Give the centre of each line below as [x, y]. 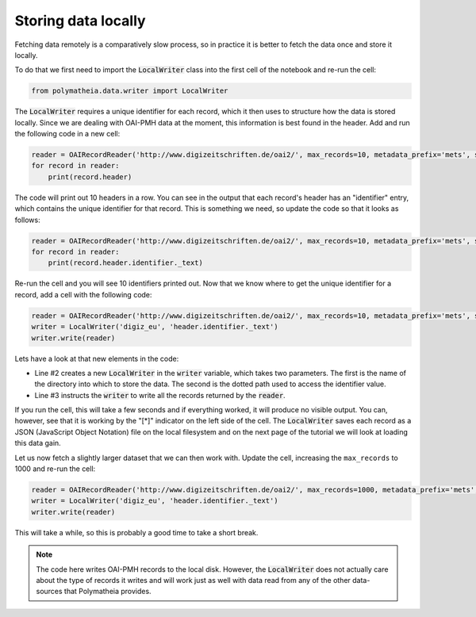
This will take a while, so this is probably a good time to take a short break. [136, 532]
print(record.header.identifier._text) [126, 263]
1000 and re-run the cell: [55, 469]
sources [49, 592]
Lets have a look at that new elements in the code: [97, 358]
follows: [27, 220]
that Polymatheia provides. [107, 592]
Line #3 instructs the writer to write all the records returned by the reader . [160, 395]
